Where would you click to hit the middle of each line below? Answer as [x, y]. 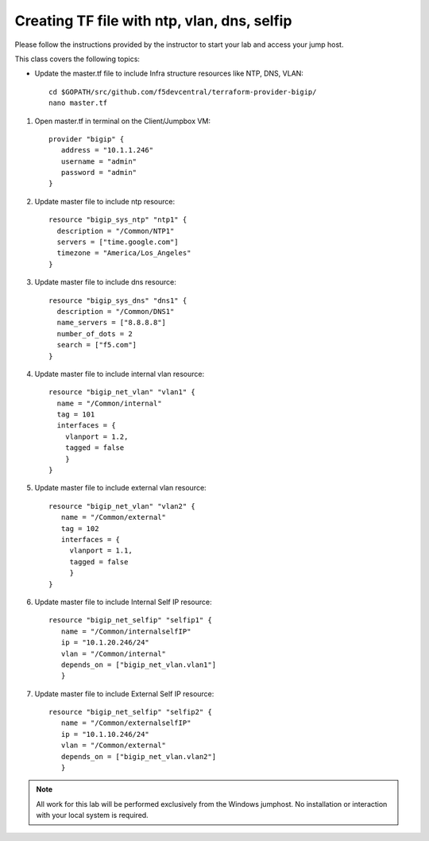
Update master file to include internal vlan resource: [120, 374]
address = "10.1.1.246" [107, 150]
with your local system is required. [92, 816]
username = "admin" [99, 161]
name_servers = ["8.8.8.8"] [112, 323]
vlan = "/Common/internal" [114, 653]
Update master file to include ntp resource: [104, 201]
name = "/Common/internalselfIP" [126, 631]
